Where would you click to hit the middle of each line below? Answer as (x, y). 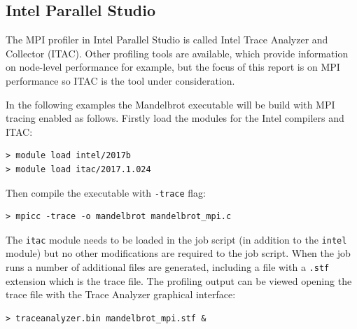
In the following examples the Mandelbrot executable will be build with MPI (170, 104)
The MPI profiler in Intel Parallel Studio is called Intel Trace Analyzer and (167, 40)
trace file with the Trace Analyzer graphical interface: (121, 294)
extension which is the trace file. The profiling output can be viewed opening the (179, 280)
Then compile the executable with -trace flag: (106, 192)
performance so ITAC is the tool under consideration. (120, 80)
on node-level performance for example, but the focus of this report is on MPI (173, 67)
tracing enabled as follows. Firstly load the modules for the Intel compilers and (175, 118)
